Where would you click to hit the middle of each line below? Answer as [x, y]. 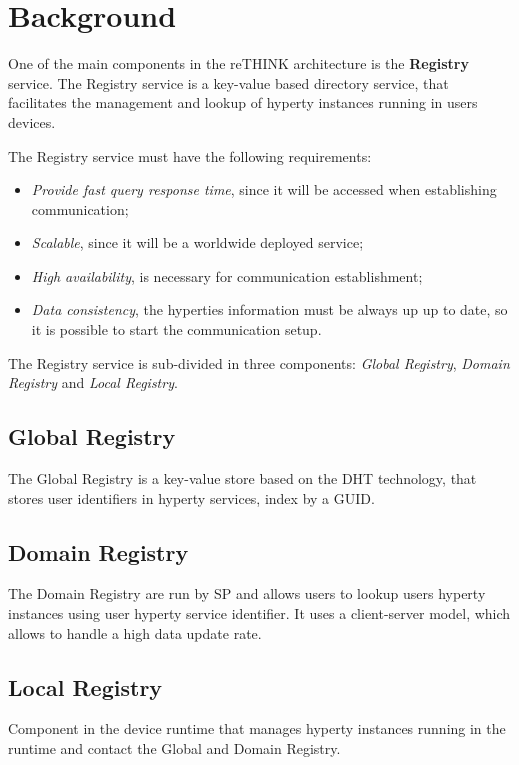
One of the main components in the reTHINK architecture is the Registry [238, 63]
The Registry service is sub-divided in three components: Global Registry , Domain [259, 362]
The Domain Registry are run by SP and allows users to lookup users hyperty [247, 593]
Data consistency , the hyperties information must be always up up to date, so [269, 309]
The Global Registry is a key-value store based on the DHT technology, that [242, 478]
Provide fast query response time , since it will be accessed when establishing [264, 189]
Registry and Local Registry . [93, 382]
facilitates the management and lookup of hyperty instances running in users [243, 102]
